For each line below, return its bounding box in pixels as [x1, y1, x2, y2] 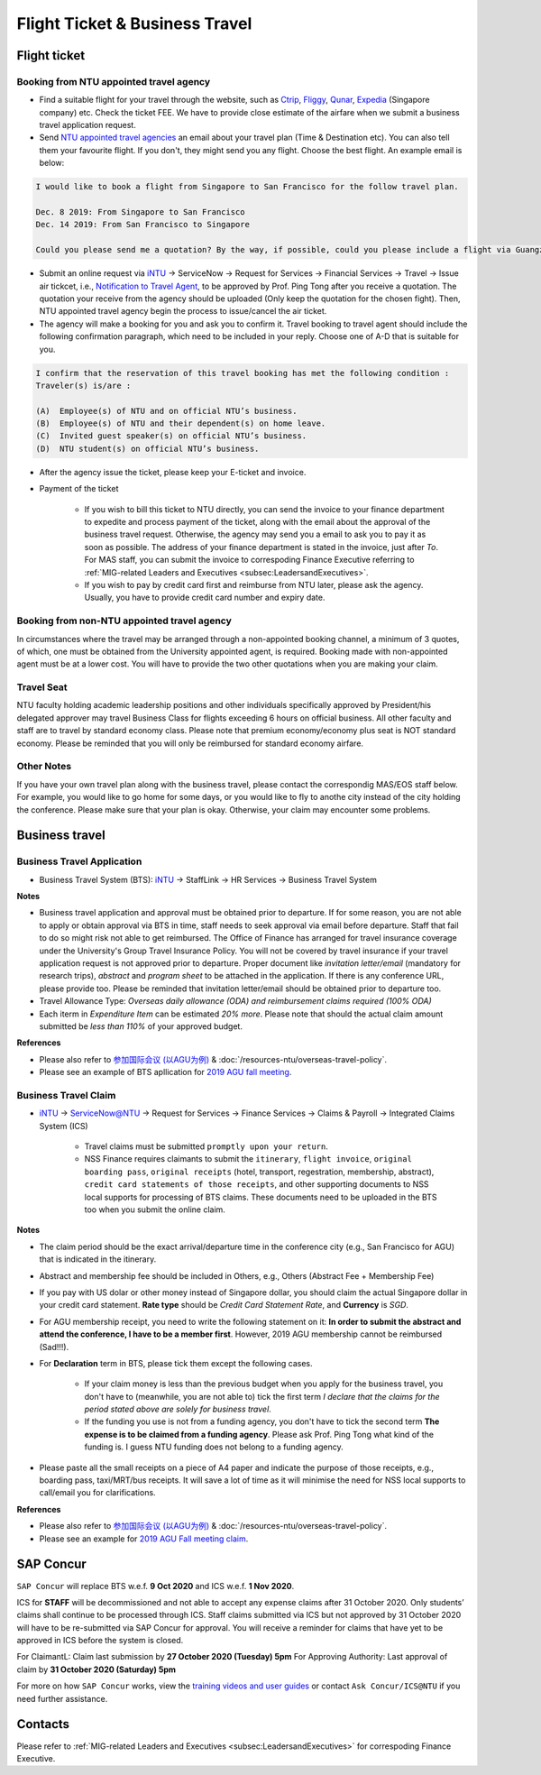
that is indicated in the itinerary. [39, 1254, 157, 1265]
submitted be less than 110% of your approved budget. [39, 1020, 243, 1032]
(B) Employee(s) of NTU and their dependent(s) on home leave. [35, 418, 326, 428]
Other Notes [16, 760, 72, 773]
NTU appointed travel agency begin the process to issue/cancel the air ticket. [39, 306, 327, 317]
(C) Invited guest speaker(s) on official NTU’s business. [35, 431, 307, 441]
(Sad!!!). [39, 1341, 69, 1352]
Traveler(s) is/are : [35, 380, 132, 391]
